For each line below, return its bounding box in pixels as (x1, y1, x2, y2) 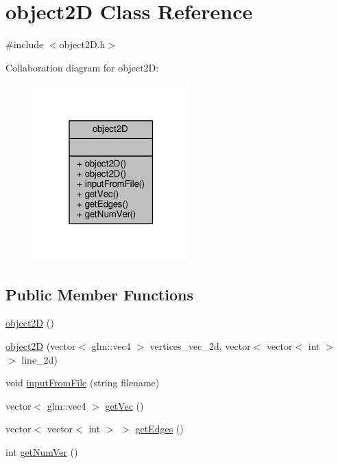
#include (5, 37, 44, 52)
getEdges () (135, 421, 184, 436)
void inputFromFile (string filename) (5, 375, 160, 390)
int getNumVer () (5, 445, 78, 459)
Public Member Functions (5, 283, 193, 305)
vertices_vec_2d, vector (149, 339, 251, 353)
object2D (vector (5, 339, 76, 353)
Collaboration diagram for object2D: (5, 60, 159, 74)
